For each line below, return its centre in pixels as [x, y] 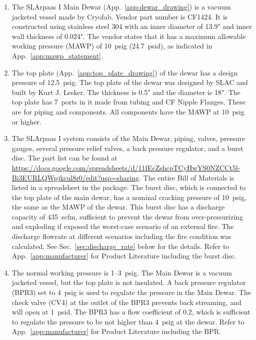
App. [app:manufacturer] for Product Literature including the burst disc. [124, 256]
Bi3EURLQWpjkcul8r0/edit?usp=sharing [75, 177]
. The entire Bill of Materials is [187, 177]
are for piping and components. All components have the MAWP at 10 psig [128, 111]
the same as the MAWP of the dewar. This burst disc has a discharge [118, 207]
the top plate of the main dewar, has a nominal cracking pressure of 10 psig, [129, 197]
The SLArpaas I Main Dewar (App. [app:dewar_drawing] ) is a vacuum [121, 6]
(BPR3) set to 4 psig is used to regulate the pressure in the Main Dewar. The [131, 292]
